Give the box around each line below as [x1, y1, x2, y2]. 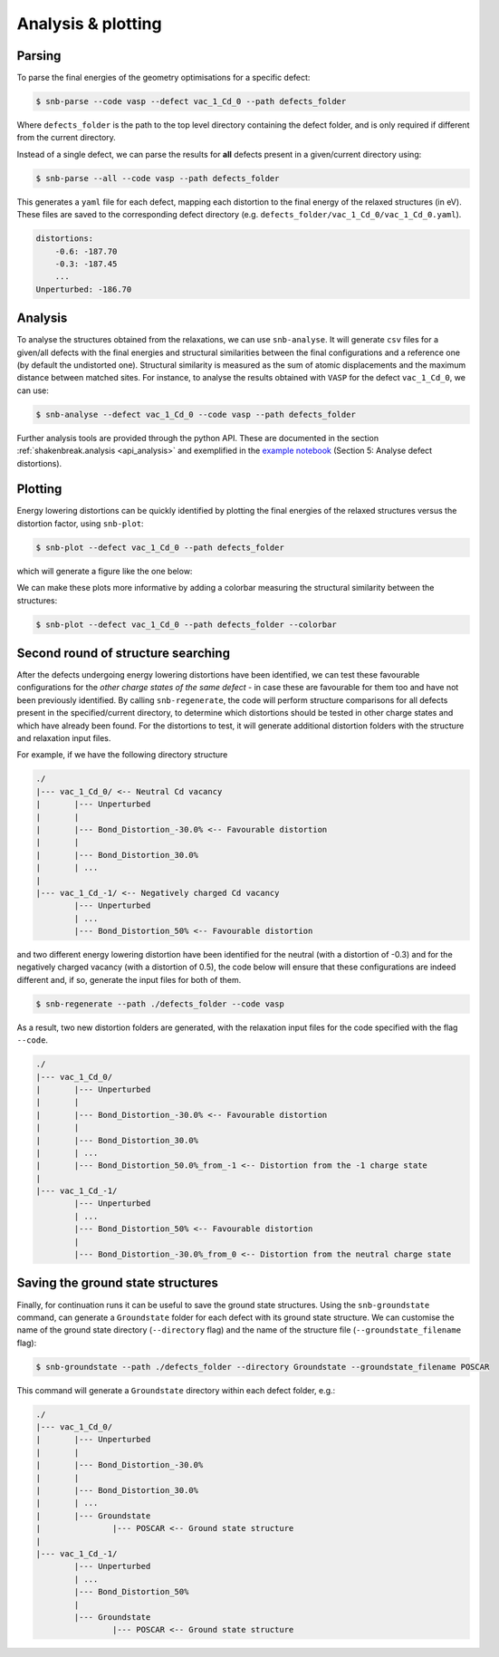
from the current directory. [16, 132, 117, 143]
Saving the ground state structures [16, 1276, 219, 1291]
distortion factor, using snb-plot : [16, 517, 144, 529]
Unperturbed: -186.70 [35, 284, 132, 294]
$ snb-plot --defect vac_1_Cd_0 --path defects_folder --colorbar [35, 619, 337, 630]
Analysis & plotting [16, 14, 162, 34]
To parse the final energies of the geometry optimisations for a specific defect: [16, 72, 311, 83]
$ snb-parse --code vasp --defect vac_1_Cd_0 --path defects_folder [35, 96, 347, 107]
